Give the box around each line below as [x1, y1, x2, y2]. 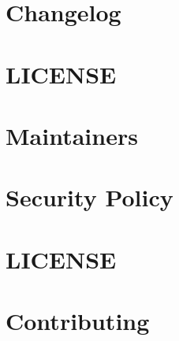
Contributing [6, 305, 150, 337]
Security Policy [6, 181, 173, 213]
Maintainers [6, 119, 138, 151]
